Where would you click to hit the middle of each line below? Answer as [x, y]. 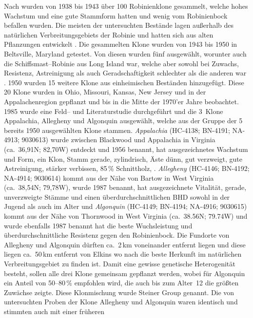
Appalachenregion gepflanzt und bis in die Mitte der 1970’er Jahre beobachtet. [121, 101]
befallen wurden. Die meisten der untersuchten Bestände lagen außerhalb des [119, 25]
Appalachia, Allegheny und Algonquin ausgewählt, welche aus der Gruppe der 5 [123, 121]
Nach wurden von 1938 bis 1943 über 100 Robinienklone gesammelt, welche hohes [126, 6]
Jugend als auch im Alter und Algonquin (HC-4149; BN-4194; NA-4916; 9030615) [126, 206]
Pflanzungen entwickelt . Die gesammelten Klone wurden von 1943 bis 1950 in [121, 44]
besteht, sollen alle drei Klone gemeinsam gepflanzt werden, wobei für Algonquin [125, 273]
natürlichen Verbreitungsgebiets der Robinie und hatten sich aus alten [109, 34]
